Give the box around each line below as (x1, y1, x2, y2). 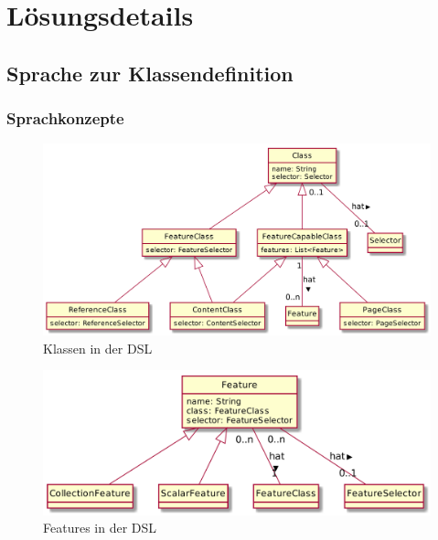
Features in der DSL (43, 518, 157, 537)
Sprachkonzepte (6, 107, 124, 130)
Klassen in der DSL (43, 338, 153, 357)
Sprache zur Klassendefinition (6, 58, 294, 87)
